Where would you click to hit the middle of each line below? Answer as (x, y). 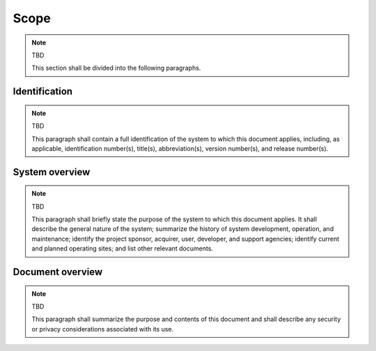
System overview (52, 172)
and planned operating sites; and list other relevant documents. (123, 248)
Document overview (58, 272)
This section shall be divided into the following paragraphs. (116, 68)
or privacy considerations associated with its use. (103, 329)
